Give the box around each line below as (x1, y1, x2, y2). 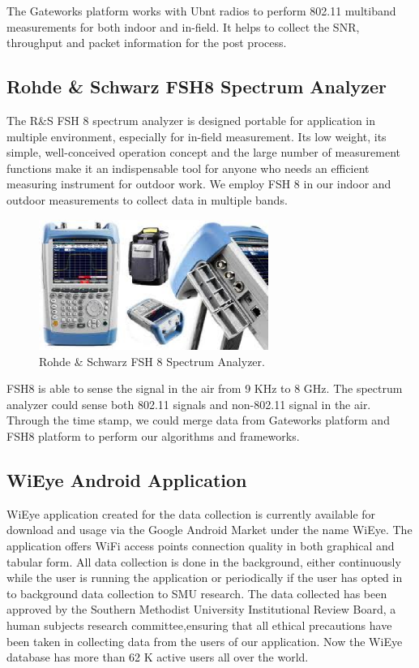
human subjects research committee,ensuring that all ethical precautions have (6, 617, 392, 634)
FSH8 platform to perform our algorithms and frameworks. (6, 428, 300, 445)
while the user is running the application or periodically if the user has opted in (6, 569, 403, 586)
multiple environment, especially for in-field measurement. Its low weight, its (6, 127, 387, 144)
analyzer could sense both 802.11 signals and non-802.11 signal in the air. (6, 395, 371, 412)
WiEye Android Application (6, 468, 247, 493)
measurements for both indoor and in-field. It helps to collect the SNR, (6, 18, 360, 35)
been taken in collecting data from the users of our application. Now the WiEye (6, 632, 403, 649)
